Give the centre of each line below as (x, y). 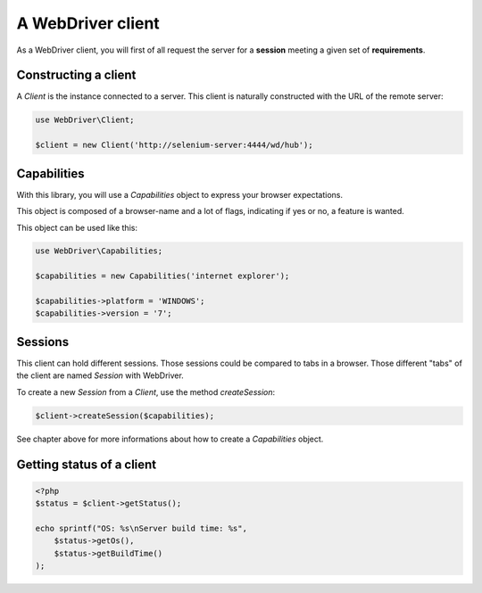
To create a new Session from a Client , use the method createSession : (146, 391)
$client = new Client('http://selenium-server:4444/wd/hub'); (174, 145)
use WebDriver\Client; (85, 120)
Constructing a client (76, 75)
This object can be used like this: (77, 227)
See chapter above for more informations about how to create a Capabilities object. (170, 439)
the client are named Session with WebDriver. (100, 375)
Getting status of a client (87, 464)
